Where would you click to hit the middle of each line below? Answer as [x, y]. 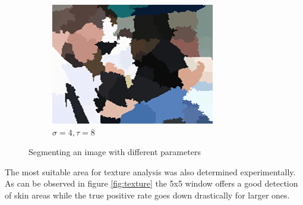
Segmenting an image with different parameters [115, 152]
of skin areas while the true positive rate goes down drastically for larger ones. [147, 195]
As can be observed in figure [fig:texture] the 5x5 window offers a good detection [151, 183]
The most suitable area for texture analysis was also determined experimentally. [150, 171]
